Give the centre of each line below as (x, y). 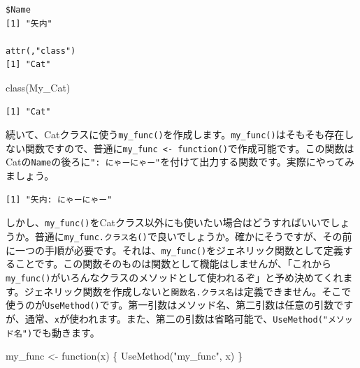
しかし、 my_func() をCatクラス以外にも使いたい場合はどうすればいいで (168, 222)
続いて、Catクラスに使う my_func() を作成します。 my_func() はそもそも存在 (175, 134)
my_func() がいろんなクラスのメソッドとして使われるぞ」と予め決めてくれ (174, 277)
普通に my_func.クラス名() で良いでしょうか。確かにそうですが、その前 (193, 236)
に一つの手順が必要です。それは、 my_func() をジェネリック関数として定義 (174, 250)
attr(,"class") (41, 51)
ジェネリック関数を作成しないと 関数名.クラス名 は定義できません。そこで (188, 291)
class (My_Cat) (38, 87)
